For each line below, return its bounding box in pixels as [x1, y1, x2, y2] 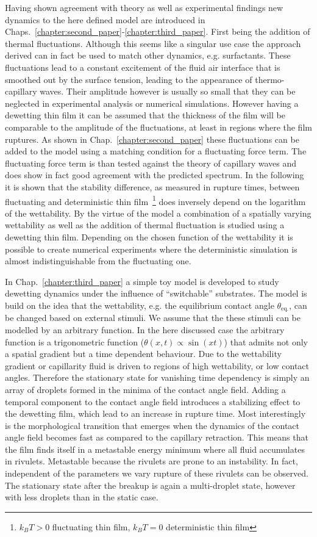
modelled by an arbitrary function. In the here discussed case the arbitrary [5, 323, 285, 336]
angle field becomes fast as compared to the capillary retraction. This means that [5, 431, 308, 444]
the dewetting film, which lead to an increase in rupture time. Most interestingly [5, 407, 306, 420]
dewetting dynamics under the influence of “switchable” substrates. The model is [5, 287, 307, 300]
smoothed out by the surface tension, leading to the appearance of [5, 73, 252, 85]
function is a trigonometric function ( [5, 335, 144, 348]
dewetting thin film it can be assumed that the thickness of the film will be [5, 109, 285, 121]
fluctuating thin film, [52, 520, 130, 533]
